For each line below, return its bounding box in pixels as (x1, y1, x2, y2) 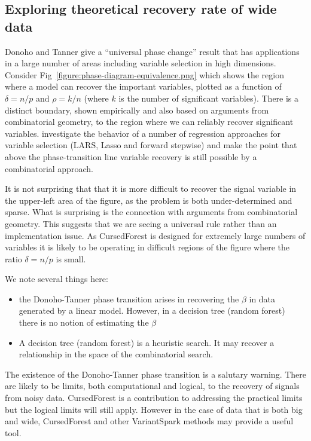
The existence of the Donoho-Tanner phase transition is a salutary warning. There (5, 367, 306, 380)
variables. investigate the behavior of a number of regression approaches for (5, 127, 281, 139)
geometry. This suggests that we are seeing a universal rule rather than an (5, 217, 277, 229)
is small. (56, 252, 86, 265)
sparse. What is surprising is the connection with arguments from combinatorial (5, 206, 298, 218)
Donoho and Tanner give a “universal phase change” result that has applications (5, 45, 300, 57)
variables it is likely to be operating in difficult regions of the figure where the (5, 241, 290, 253)
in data (249, 292, 276, 305)
